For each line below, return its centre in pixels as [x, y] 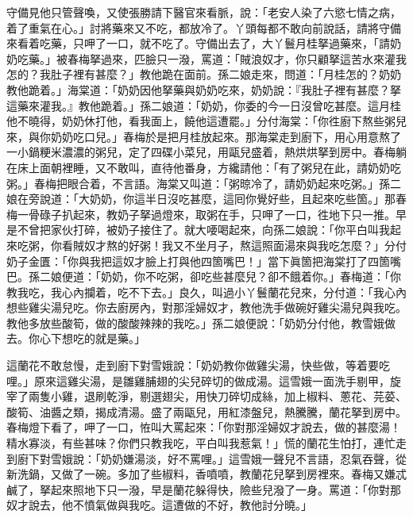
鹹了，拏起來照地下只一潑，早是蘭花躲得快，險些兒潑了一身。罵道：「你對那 [204, 489]
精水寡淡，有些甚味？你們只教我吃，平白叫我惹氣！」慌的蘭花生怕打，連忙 [201, 443]
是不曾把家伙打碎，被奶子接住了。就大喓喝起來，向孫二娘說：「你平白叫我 [198, 230]
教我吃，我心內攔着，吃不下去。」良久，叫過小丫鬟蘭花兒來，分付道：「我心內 [206, 292]
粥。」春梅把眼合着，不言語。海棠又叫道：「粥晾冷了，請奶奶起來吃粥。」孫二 [204, 183]
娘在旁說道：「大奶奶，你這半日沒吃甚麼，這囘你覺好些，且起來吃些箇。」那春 [206, 199]
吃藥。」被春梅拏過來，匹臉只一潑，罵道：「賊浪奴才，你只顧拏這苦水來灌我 [212, 58]
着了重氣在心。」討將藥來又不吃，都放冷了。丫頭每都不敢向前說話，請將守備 [204, 27]
